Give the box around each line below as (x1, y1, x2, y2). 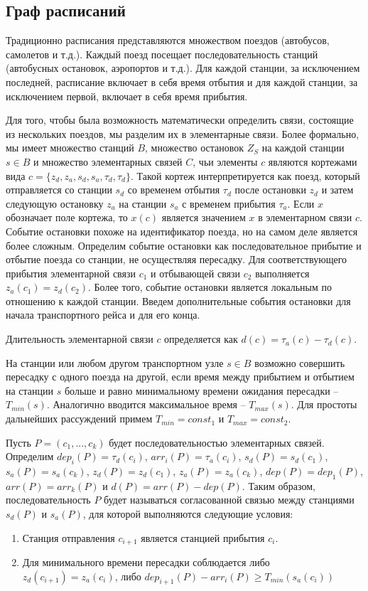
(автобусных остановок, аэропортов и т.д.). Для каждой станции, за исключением (6, 60, 360, 75)
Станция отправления (22, 530, 115, 545)
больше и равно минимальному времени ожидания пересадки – (64, 383, 339, 398)
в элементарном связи (258, 210, 352, 225)
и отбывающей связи (151, 265, 241, 280)
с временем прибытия (182, 196, 276, 211)
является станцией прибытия (141, 530, 265, 545)
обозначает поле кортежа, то (6, 210, 128, 225)
